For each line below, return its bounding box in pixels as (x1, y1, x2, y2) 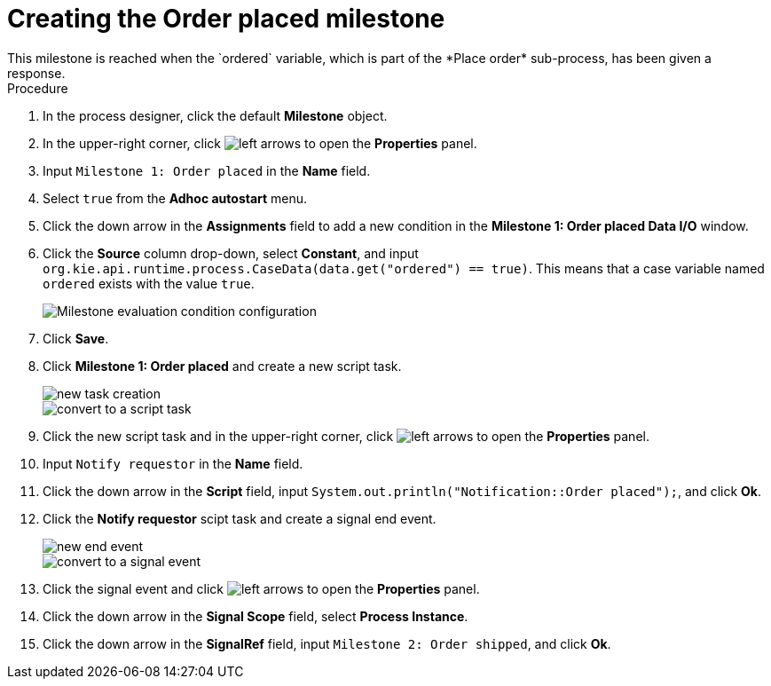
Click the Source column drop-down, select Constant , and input (43, 245, 419, 261)
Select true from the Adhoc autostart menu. (43, 190, 308, 206)
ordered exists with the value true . (43, 275, 255, 291)
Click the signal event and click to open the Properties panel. (43, 580, 480, 596)
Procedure (7, 80, 68, 96)
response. (7, 65, 66, 81)
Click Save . (43, 330, 109, 346)
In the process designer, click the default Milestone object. (43, 107, 388, 123)
